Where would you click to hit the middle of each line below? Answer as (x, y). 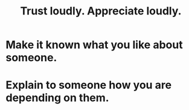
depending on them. (57, 98)
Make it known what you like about (94, 45)
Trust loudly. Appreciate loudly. (101, 11)
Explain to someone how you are (89, 85)
